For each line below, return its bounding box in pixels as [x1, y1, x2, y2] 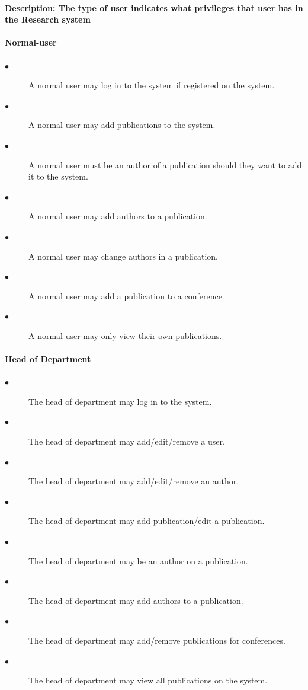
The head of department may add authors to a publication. [28, 594, 243, 606]
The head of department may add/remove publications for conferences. [28, 634, 285, 646]
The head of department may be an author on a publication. [28, 554, 248, 567]
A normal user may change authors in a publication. [28, 250, 218, 262]
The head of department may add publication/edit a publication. [28, 515, 265, 527]
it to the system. [28, 170, 88, 183]
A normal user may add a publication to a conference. [28, 289, 224, 302]
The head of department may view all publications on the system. [28, 674, 268, 686]
